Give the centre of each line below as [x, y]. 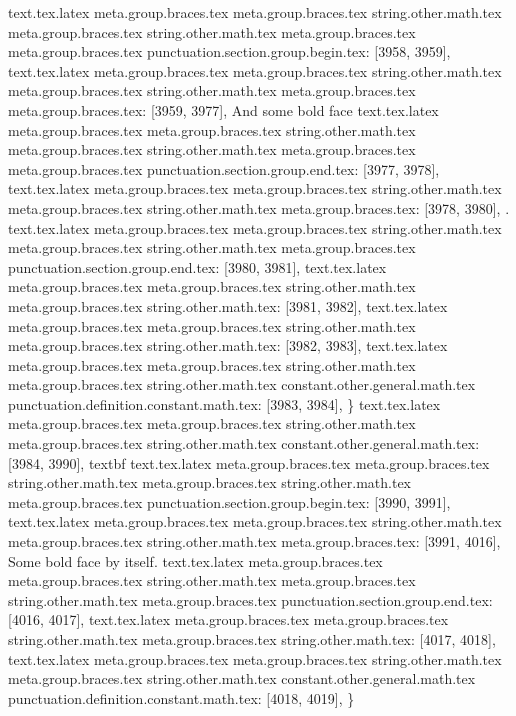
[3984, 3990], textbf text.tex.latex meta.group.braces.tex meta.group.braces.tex [249, 462]
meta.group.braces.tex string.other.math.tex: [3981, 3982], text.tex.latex [228, 305]
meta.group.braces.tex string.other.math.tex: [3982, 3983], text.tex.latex [228, 345]
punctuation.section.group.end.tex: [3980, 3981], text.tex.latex [197, 266]
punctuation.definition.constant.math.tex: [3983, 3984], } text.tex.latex [224, 403]
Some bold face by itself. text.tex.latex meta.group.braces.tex [195, 560]
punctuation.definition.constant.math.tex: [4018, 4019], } [181, 697]
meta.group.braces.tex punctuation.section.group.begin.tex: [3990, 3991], [229, 501]
